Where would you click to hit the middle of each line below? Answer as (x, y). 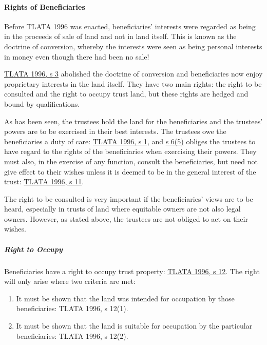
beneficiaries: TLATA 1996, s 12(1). (72, 308)
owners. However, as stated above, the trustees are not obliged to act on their (126, 218)
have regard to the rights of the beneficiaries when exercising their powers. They (130, 151)
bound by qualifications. (42, 103)
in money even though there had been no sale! (77, 56)
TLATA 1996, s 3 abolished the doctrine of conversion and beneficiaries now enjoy (133, 74)
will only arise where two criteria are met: (70, 281)
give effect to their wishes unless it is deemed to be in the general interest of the (130, 171)
